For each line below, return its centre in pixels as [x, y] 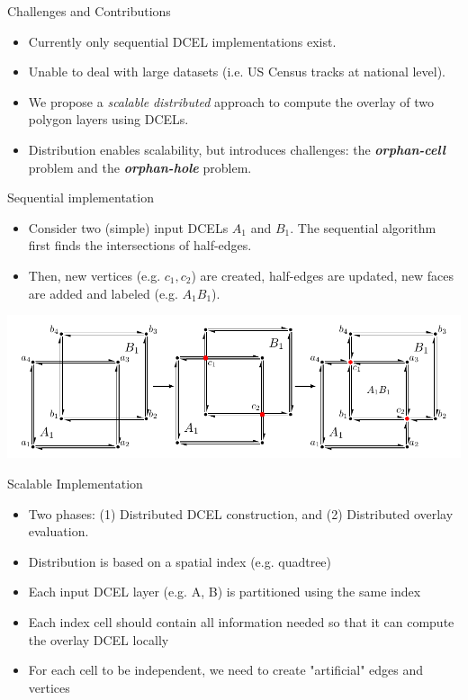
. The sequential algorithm [363, 227]
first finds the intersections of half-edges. [140, 245]
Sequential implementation [81, 197]
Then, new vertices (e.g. [94, 275]
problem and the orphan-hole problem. [140, 167]
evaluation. [58, 531]
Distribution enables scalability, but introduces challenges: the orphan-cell [237, 149]
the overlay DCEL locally [99, 639]
